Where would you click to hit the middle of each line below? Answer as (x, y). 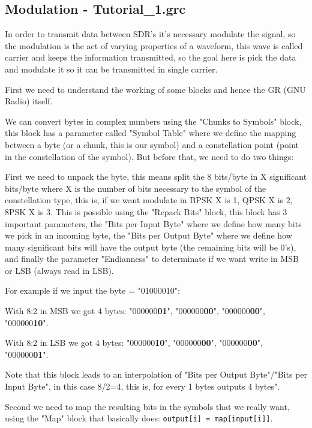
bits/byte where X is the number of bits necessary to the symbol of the (136, 188)
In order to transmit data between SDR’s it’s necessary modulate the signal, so (150, 34)
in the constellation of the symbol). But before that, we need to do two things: (149, 156)
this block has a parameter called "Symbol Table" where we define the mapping (151, 133)
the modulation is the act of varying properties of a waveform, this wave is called (154, 45)
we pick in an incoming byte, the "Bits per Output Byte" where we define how (148, 235)
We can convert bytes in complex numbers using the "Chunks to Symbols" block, (153, 121)
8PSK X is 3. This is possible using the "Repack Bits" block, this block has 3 (146, 211)
